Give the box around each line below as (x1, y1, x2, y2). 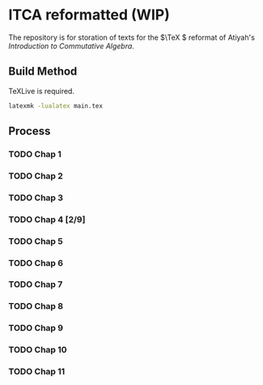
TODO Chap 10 (8, 344, 67, 356)
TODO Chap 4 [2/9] (8, 213, 86, 225)
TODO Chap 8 (8, 301, 63, 312)
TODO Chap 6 (8, 257, 63, 268)
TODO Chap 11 (8, 366, 66, 378)
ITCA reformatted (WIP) (8, 6, 170, 24)
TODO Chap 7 (8, 279, 63, 290)
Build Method (8, 65, 78, 79)
